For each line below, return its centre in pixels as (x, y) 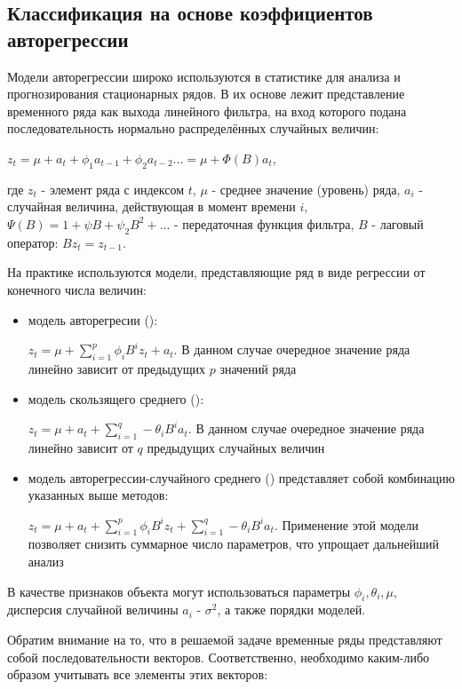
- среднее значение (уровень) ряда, (306, 189)
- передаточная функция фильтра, (264, 223)
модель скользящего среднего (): (116, 398)
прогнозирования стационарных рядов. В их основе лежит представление (206, 94)
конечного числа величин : (77, 289)
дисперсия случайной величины (93, 610)
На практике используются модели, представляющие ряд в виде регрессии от (216, 272)
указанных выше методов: (98, 495)
